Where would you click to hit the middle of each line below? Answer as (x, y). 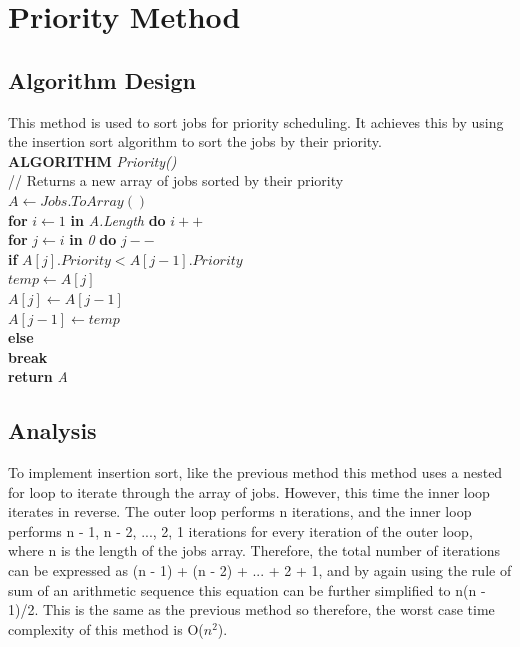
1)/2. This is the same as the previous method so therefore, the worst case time (251, 609)
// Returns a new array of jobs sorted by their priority (176, 180)
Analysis (52, 430)
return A (38, 376)
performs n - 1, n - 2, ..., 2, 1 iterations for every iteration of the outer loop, (240, 530)
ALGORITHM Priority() (92, 160)
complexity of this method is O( (106, 628)
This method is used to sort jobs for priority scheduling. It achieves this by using (256, 121)
